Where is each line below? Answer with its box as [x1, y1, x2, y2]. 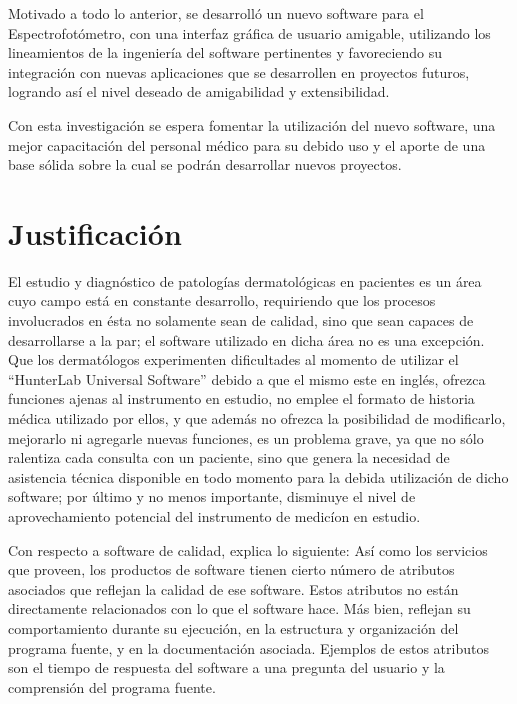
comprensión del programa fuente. [8, 676, 216, 697]
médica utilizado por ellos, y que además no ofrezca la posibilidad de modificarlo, [8, 408, 506, 429]
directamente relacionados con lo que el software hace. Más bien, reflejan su [8, 598, 471, 619]
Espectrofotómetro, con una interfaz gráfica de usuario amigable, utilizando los [8, 22, 491, 43]
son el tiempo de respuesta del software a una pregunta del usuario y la [8, 657, 445, 678]
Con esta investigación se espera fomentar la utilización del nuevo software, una [8, 114, 496, 135]
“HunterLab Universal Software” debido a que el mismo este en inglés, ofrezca [8, 368, 486, 389]
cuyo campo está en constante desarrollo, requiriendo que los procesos [8, 290, 436, 311]
